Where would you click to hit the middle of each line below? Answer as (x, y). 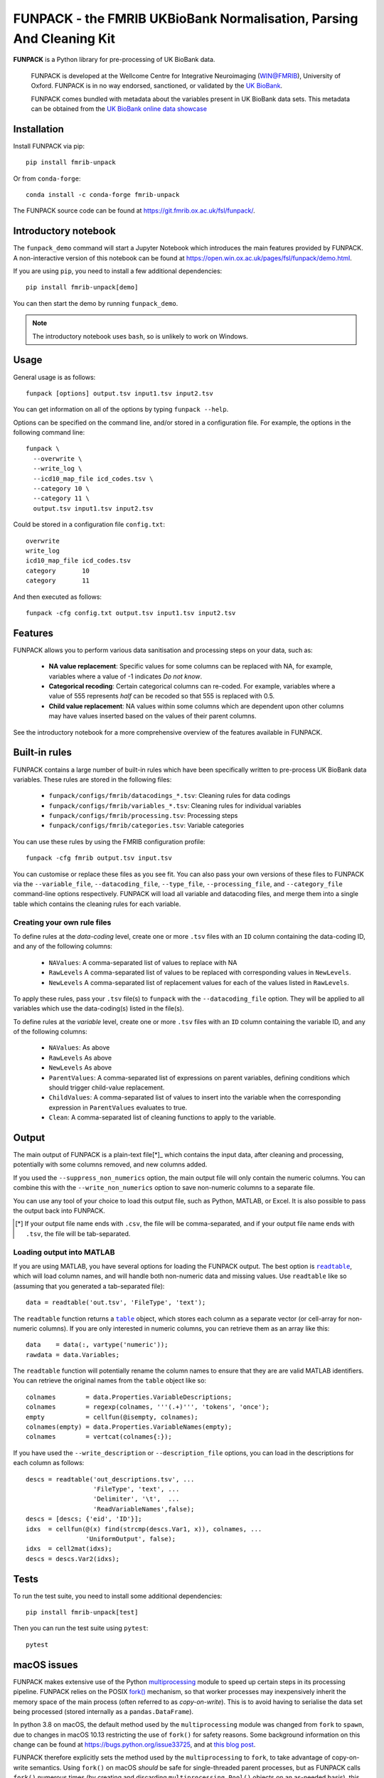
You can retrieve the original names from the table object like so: (110, 1380)
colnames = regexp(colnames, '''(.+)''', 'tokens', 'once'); (148, 1407)
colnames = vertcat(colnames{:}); (99, 1437)
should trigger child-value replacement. (107, 1087)
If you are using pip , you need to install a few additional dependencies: (118, 271)
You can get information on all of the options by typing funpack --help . (121, 410)
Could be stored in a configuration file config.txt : (89, 525)
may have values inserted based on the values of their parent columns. (153, 716)
